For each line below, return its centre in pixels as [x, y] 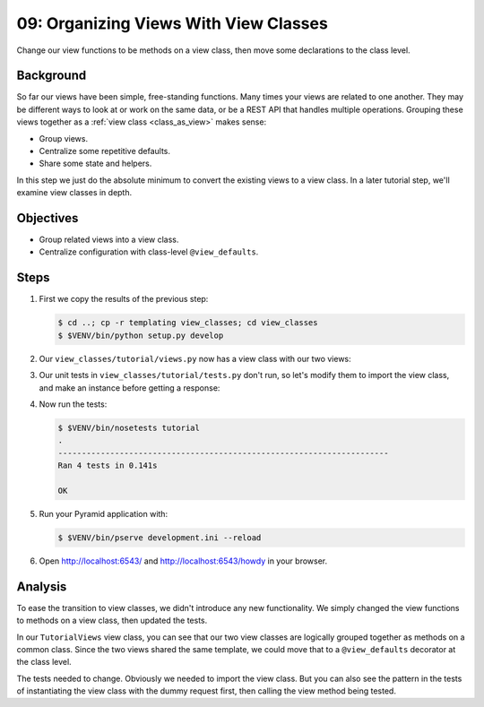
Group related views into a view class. [109, 240]
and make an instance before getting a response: [130, 388]
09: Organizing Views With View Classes [173, 23]
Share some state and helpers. [95, 164]
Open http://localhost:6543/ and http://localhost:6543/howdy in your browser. [183, 561]
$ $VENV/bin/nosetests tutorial [129, 427]
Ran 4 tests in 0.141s [108, 466]
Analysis [42, 586]
